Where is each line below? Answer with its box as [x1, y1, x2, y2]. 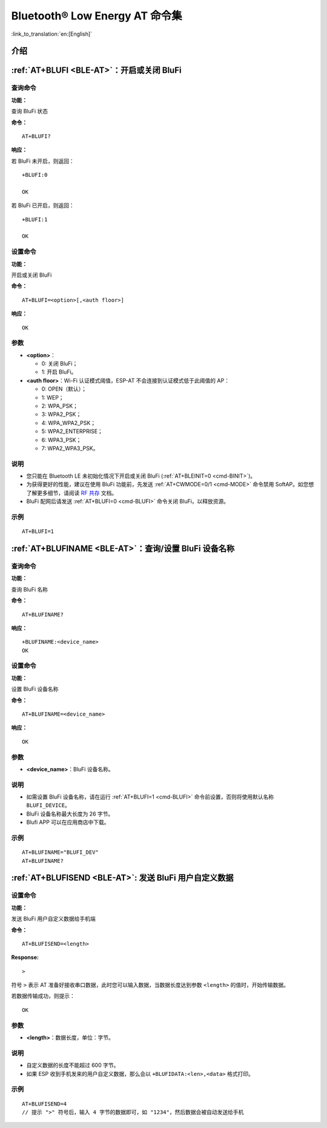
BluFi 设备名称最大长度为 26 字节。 [26, 810, 114, 817]
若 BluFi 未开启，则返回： [11, 157, 75, 165]
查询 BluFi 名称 [11, 585, 48, 593]
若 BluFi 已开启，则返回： [11, 202, 75, 209]
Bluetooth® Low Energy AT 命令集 [11, 9, 183, 22]
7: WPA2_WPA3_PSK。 [41, 444, 99, 452]
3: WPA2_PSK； [41, 411, 82, 418]
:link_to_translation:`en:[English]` [11, 30, 93, 38]
